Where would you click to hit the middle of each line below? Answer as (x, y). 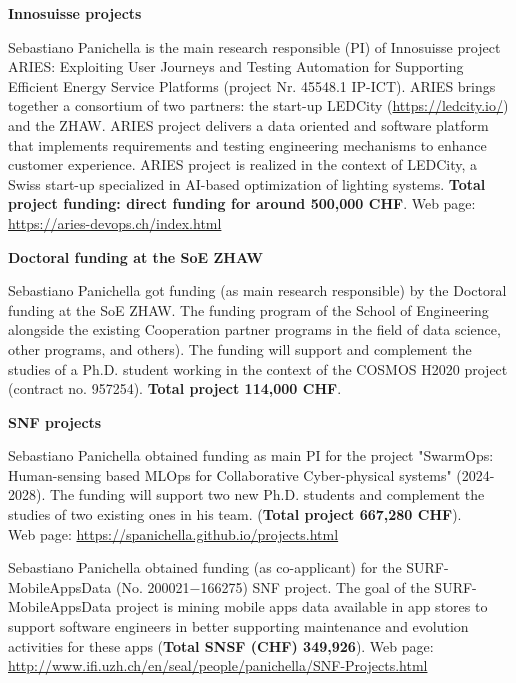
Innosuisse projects (75, 13)
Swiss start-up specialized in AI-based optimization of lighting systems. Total (247, 183)
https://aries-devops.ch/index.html (115, 222)
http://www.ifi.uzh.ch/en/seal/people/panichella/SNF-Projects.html (218, 665)
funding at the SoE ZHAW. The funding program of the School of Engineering (248, 309)
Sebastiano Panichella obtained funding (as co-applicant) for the (205, 567)
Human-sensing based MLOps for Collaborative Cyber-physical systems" (230, 474)
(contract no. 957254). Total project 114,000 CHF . (175, 388)
